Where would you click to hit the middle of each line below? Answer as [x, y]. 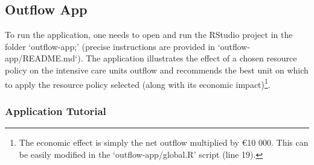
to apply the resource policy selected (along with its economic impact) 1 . [138, 83]
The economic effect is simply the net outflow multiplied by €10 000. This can [164, 142]
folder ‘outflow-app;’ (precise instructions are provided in [110, 46]
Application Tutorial [56, 111]
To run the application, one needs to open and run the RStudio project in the [149, 35]
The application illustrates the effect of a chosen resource [191, 58]
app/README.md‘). [44, 58]
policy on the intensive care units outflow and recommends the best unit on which [157, 70]
